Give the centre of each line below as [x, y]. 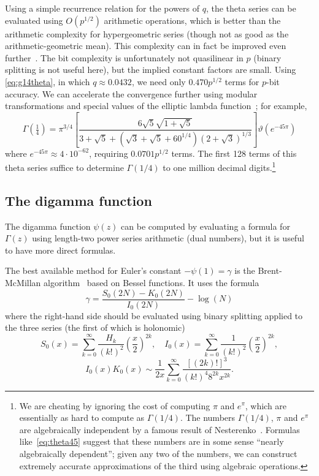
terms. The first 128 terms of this [234, 153]
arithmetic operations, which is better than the [192, 20]
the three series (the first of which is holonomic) [95, 327]
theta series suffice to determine [64, 167]
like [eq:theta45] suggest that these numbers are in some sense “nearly [152, 441]
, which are [266, 405]
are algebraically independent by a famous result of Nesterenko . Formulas [159, 429]
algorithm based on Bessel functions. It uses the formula [152, 283]
